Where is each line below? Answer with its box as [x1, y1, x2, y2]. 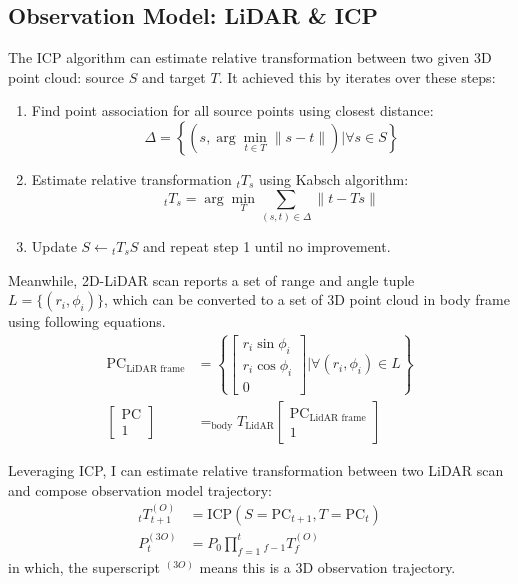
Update [31, 235, 77, 256]
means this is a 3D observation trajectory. [199, 556, 456, 577]
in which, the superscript [8, 556, 160, 577]
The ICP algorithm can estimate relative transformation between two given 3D [8, 47, 492, 68]
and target [141, 66, 206, 87]
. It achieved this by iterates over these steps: [218, 66, 496, 87]
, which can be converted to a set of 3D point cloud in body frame [103, 289, 510, 310]
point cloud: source [8, 66, 125, 87]
